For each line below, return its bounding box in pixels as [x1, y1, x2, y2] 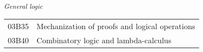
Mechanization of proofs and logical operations [36, 20, 195, 32]
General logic [4, 1, 43, 11]
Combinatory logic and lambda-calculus [36, 34, 171, 46]
